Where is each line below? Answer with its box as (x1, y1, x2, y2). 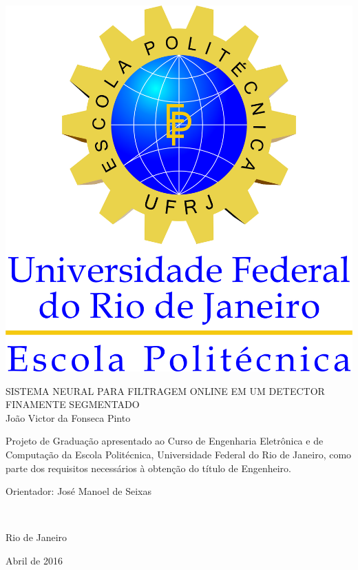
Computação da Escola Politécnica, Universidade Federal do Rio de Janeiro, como (6, 447, 352, 461)
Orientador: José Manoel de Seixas (6, 484, 151, 498)
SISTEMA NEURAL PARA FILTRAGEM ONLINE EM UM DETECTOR (6, 383, 325, 398)
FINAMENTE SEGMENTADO (6, 397, 140, 411)
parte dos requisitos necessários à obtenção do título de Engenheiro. (6, 460, 291, 475)
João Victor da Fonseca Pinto (6, 410, 131, 425)
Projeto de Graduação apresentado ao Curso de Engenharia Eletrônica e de (6, 434, 324, 448)
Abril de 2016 (6, 553, 63, 567)
